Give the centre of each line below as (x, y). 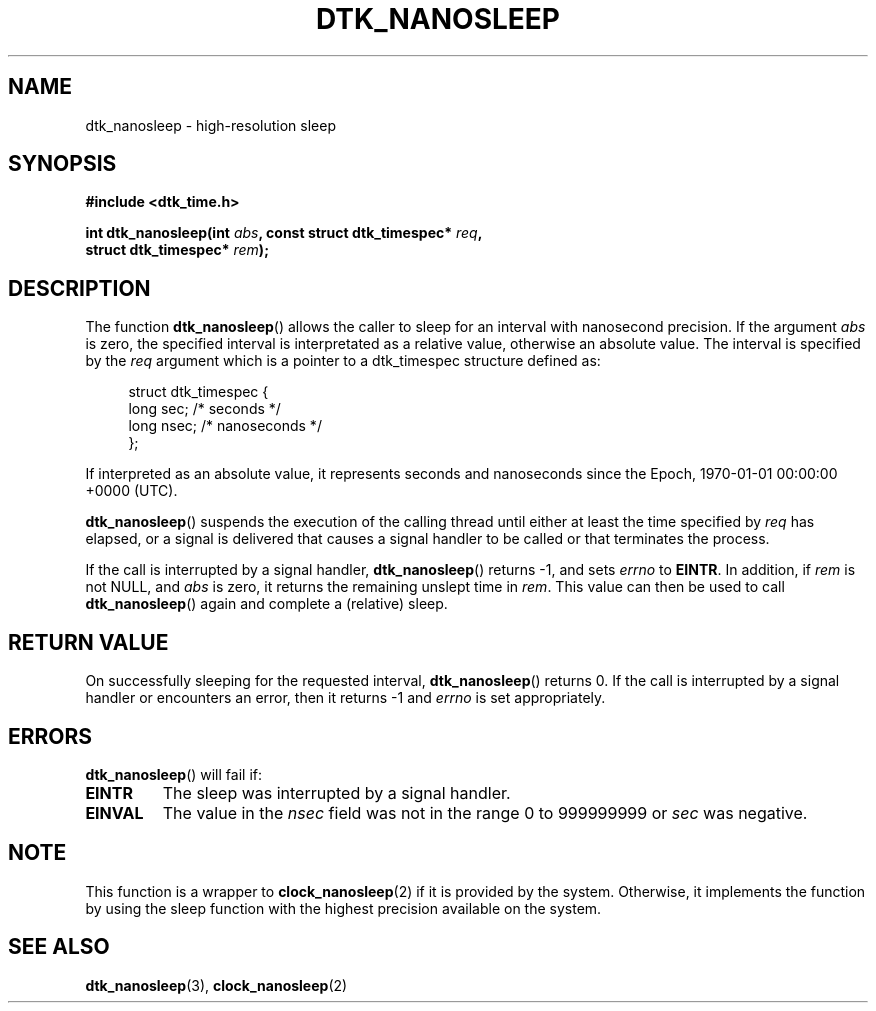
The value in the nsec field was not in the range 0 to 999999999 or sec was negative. (485, 812)
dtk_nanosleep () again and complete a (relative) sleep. (266, 604)
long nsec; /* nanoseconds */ (225, 426)
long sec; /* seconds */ (204, 409)
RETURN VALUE (88, 642)
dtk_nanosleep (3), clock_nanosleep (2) (216, 985)
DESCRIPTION (79, 288)
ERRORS (50, 736)
